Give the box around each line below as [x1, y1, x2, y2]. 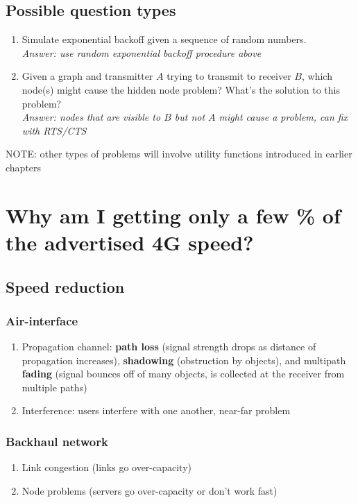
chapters [6, 160, 42, 174]
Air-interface [6, 312, 78, 329]
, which [301, 69, 332, 83]
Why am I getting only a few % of [6, 201, 341, 229]
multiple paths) [22, 380, 87, 394]
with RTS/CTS [22, 123, 87, 137]
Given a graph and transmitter [22, 69, 153, 83]
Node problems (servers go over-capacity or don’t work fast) [22, 483, 278, 497]
